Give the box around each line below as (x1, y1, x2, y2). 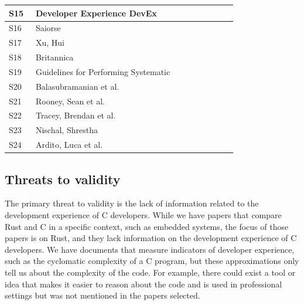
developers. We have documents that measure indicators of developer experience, (5, 243, 295, 255)
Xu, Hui (35, 36, 64, 49)
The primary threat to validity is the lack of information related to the (5, 197, 259, 209)
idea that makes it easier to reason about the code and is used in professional (5, 277, 282, 290)
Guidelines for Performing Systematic (35, 65, 170, 77)
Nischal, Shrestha (35, 124, 98, 136)
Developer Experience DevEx (35, 6, 157, 19)
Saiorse (35, 22, 61, 34)
